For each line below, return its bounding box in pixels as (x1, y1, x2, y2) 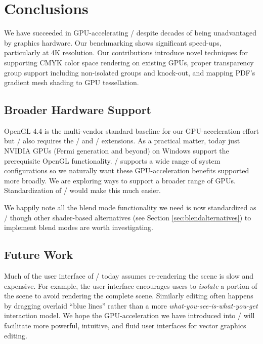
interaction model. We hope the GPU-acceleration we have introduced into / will (4, 310, 255, 321)
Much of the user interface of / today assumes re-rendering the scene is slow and (4, 271, 254, 281)
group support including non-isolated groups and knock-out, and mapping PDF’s (4, 67, 255, 78)
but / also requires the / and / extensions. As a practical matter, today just (4, 135, 240, 146)
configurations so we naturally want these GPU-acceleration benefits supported (4, 165, 249, 176)
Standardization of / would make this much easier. (4, 185, 161, 196)
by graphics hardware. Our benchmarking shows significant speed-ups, (4, 37, 222, 48)
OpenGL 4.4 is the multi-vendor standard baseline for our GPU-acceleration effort (4, 125, 259, 136)
